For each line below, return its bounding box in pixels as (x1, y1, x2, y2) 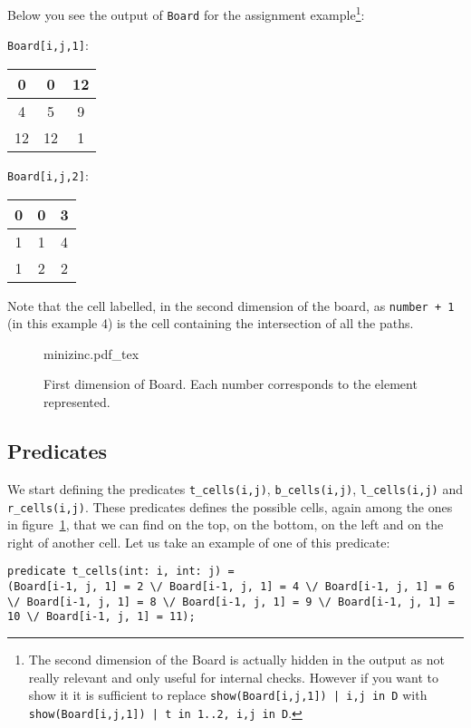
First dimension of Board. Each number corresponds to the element (43, 374, 418, 393)
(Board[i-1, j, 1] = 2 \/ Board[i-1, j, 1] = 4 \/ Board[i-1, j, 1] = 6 (7, 580, 455, 594)
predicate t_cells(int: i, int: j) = (7, 565, 235, 578)
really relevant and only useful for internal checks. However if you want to (28, 667, 439, 686)
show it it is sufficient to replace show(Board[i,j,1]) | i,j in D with (28, 685, 428, 704)
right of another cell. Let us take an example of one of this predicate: (7, 532, 390, 551)
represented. (43, 393, 111, 412)
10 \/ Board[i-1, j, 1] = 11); (7, 610, 196, 624)
